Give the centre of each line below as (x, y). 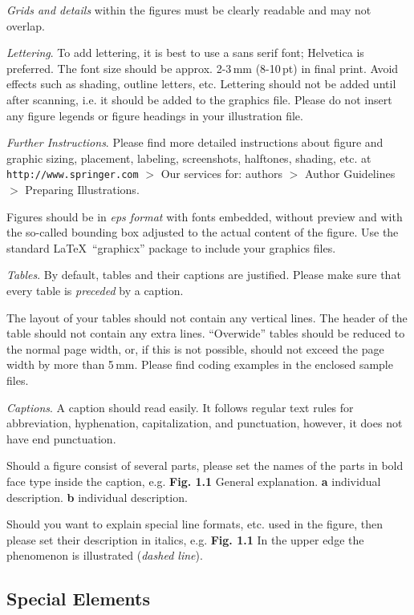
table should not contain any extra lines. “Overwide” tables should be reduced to (206, 333)
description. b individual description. (97, 497)
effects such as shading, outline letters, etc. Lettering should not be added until (201, 84)
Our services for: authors (221, 174)
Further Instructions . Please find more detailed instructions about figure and (195, 142)
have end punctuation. (61, 438)
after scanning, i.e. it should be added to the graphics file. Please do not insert (199, 99)
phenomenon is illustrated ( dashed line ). (105, 555)
